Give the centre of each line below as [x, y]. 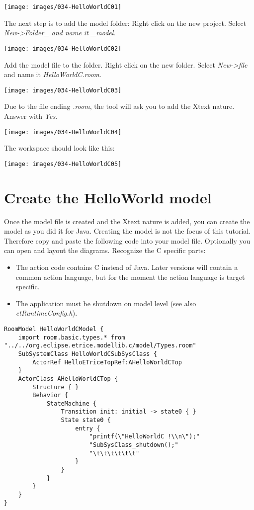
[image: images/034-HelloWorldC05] [63, 164]
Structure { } [56, 387]
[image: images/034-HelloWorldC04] [63, 132]
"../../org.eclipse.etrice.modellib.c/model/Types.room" [100, 346]
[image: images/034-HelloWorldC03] [63, 90]
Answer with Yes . [31, 116]
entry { [88, 428]
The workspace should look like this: [59, 148]
